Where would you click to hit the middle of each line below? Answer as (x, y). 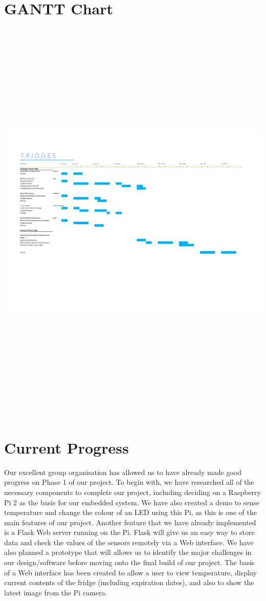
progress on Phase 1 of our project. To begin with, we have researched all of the (129, 482)
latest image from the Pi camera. (56, 592)
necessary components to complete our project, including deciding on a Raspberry (132, 492)
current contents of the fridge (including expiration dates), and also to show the (129, 582)
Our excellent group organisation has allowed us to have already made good (123, 472)
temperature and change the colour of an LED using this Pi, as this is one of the (131, 512)
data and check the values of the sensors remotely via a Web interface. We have (129, 542)
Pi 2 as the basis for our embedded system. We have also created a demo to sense (132, 502)
